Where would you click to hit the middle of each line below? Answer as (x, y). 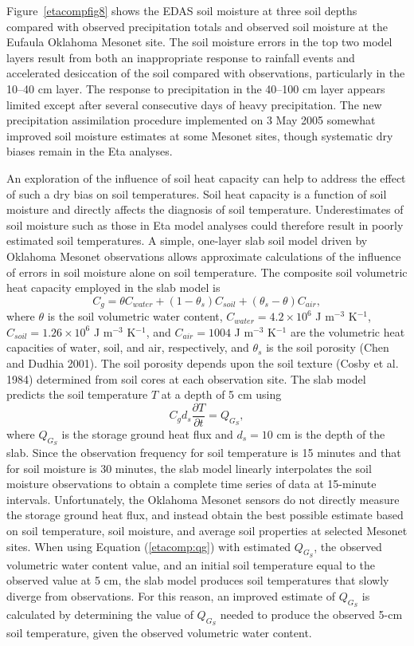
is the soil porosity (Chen (328, 347)
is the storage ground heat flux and (147, 433)
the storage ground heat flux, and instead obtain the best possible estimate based (205, 515)
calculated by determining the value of (100, 614)
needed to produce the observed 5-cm (311, 614)
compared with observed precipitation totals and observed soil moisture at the (197, 26)
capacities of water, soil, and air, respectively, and (128, 347)
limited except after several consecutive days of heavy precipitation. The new (194, 104)
